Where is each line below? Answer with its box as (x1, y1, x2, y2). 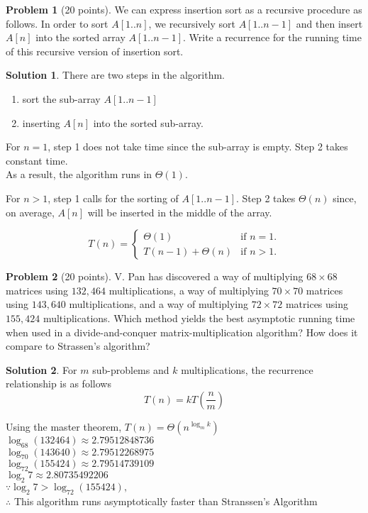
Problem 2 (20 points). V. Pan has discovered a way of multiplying (6, 269, 303, 284)
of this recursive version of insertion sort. (6, 43, 184, 58)
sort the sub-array (22, 91, 101, 106)
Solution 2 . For (6, 362, 77, 377)
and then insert (296, 16, 363, 31)
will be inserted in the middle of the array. (87, 204, 272, 219)
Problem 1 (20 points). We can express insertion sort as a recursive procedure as (6, 2, 362, 16)
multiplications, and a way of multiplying (69, 297, 249, 311)
